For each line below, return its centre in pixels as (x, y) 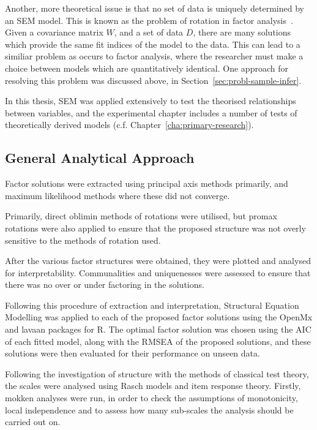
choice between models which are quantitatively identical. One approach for (147, 68)
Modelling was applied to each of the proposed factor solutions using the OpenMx (159, 317)
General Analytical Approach (100, 158)
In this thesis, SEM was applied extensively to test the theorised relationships (151, 101)
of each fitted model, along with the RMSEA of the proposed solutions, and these (158, 341)
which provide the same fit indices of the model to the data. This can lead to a (153, 44)
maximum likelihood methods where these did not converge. (117, 195)
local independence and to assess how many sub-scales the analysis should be (149, 409)
